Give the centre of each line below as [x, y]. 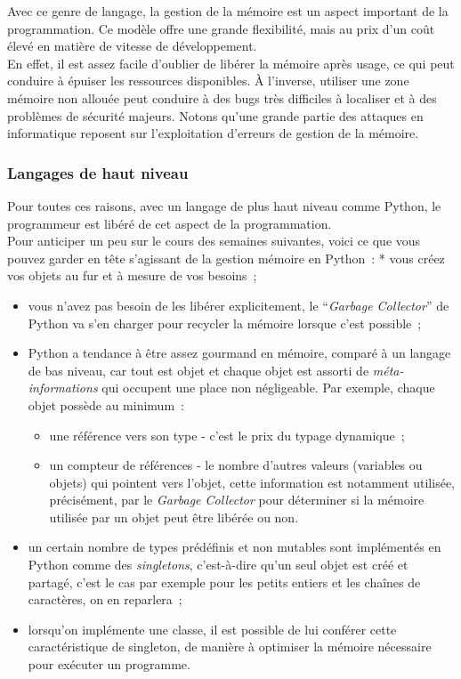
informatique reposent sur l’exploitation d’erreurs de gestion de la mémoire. [213, 133]
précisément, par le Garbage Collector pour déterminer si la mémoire [237, 500]
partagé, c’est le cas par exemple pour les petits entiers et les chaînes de [224, 582]
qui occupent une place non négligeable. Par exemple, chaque [268, 388]
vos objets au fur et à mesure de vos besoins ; [132, 275]
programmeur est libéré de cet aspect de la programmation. [170, 223]
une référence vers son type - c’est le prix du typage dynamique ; [227, 435]
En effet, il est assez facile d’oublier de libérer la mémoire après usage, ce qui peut [231, 63]
